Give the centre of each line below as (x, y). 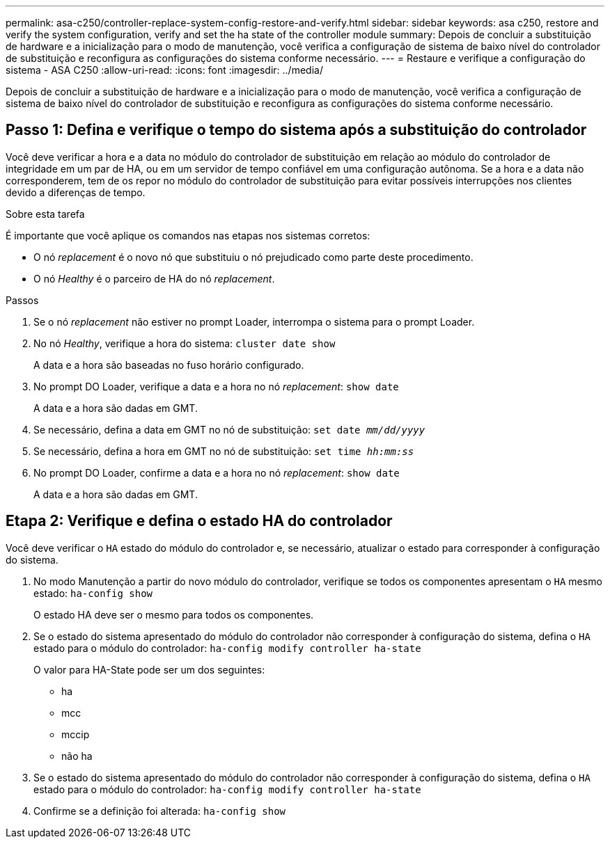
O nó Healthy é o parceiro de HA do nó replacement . (154, 278)
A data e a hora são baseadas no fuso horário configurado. (169, 365)
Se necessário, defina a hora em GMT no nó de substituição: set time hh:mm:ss (224, 451)
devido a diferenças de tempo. (76, 192)
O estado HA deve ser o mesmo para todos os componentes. (174, 614)
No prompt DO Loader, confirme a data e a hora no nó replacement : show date (217, 472)
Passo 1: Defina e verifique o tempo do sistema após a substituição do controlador (296, 130)
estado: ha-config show (93, 593)
